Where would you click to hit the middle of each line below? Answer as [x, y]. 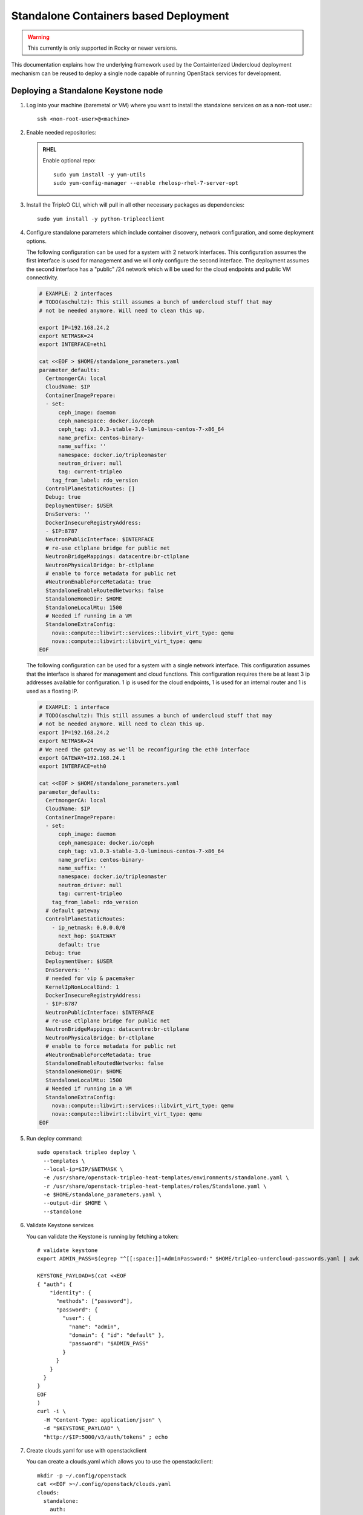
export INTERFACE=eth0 [73, 766]
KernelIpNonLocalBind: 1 [82, 987]
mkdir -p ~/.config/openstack [82, 1475]
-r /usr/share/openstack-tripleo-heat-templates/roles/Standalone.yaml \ [155, 1186]
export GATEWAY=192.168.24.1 [82, 758]
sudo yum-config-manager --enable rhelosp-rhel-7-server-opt [146, 183]
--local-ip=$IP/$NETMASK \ [83, 1169]
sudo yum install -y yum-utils [100, 175]
